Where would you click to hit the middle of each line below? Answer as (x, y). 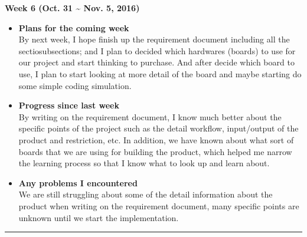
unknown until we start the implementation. (99, 217)
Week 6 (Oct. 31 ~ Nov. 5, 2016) (72, 8)
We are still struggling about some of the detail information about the (146, 194)
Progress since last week (69, 105)
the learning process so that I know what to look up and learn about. (144, 163)
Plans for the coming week (74, 27)
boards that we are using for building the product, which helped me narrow (155, 151)
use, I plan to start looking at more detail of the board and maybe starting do (160, 73)
